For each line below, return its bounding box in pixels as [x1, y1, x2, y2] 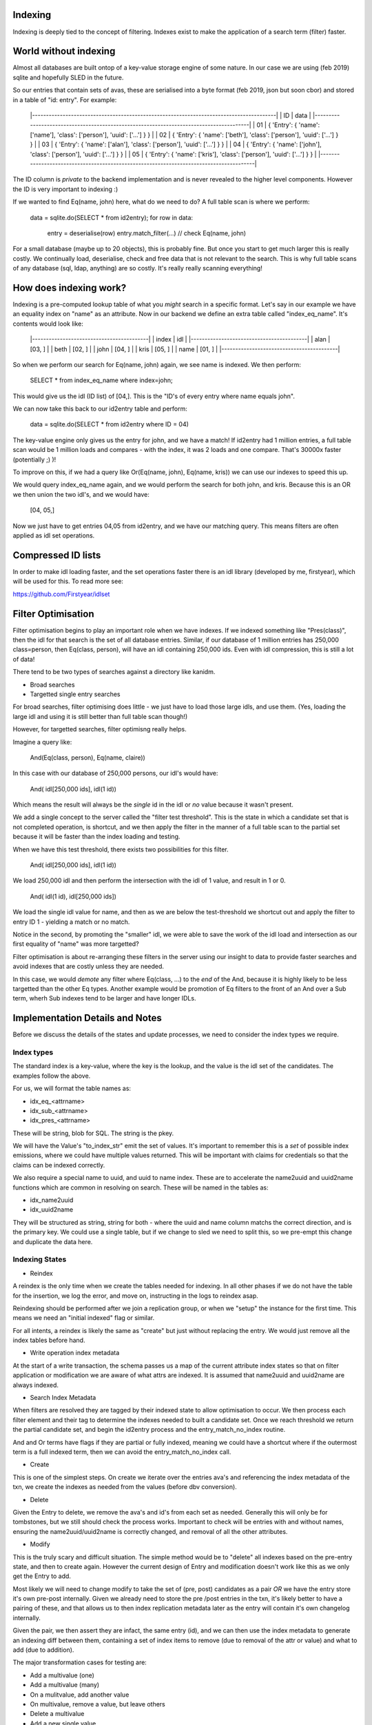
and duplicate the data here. [12, 1237, 93, 1245]
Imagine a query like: [12, 738, 72, 746]
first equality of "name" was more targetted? [12, 940, 139, 948]
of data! [12, 655, 35, 663]
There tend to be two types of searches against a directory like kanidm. [12, 668, 216, 676]
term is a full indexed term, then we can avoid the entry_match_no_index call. [12, 1448, 231, 1456]
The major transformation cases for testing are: [12, 1658, 147, 1666]
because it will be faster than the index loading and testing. [12, 832, 180, 841]
